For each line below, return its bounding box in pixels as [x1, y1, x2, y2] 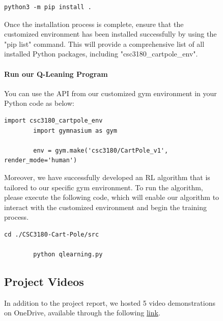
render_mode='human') [4, 157, 77, 164]
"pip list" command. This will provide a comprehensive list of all [4, 38, 205, 49]
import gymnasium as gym [33, 127, 117, 134]
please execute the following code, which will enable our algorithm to [4, 192, 219, 202]
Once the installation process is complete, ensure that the [4, 18, 184, 29]
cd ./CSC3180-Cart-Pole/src [4, 230, 99, 238]
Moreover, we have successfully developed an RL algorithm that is [4, 171, 210, 182]
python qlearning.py [33, 251, 103, 258]
